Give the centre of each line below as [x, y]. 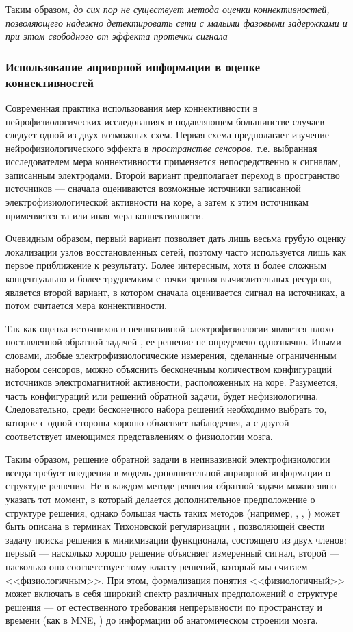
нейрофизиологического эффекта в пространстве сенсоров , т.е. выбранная [161, 148]
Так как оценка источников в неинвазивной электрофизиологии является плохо [170, 328]
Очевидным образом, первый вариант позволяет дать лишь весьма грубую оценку [176, 238]
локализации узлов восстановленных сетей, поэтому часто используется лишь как [176, 251]
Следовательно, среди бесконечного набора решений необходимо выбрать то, [166, 409]
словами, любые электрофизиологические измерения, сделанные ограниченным [171, 355]
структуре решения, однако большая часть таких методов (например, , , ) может [173, 512]
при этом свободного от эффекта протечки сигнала [117, 36]
